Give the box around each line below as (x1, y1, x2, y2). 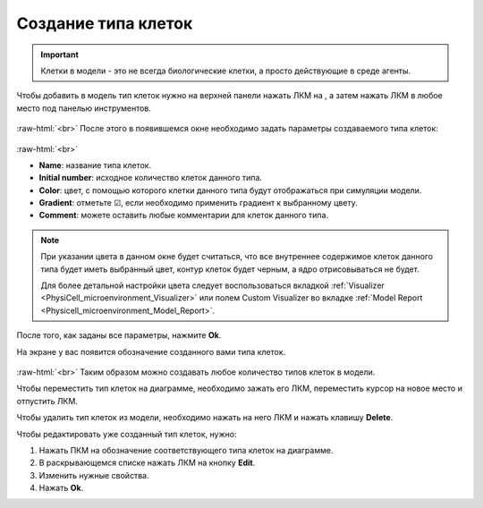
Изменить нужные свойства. (38, 470, 149, 480)
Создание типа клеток (16, 13, 193, 33)
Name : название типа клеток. (38, 159, 152, 170)
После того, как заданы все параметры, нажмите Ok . (16, 330, 222, 341)
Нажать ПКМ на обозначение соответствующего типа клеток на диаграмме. (38, 444, 334, 455)
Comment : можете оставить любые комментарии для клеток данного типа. (38, 210, 329, 221)
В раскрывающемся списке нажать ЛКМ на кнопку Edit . (38, 457, 256, 469)
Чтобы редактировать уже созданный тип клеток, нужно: (16, 428, 237, 439)
